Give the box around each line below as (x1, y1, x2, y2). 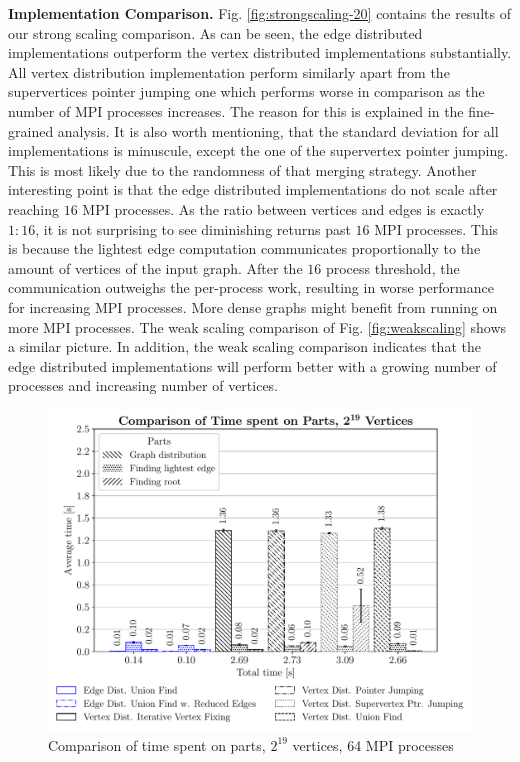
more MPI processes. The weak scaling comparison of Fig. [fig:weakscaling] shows (8, 316, 507, 337)
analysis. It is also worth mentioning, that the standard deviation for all (57, 120, 499, 141)
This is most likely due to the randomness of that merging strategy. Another (8, 159, 477, 180)
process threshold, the (325, 257, 460, 278)
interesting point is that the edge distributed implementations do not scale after (8, 179, 498, 200)
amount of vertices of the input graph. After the (8, 257, 303, 278)
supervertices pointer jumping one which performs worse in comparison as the (8, 81, 485, 102)
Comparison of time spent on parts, (48, 734, 266, 755)
